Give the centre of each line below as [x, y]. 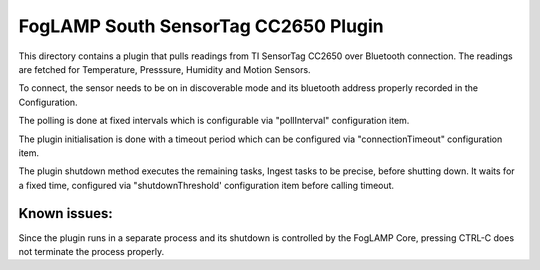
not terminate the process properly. [91, 251]
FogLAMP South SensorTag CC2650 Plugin [201, 26]
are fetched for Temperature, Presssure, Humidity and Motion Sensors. [164, 69]
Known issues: [66, 213]
